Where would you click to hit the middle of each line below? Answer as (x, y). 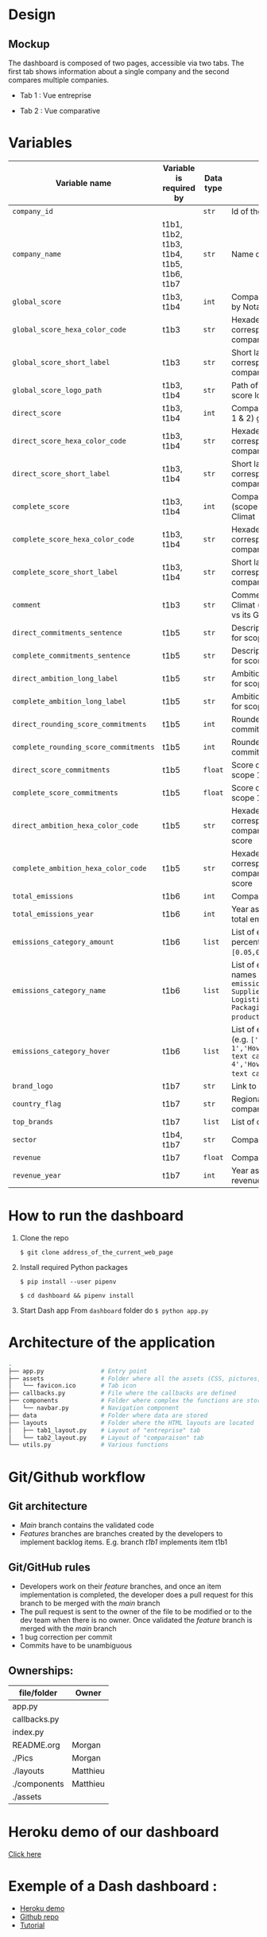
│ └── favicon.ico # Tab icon (72, 1386)
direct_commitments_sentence (67, 633)
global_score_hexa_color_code (70, 329)
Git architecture (48, 1506)
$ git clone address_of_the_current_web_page (96, 1252)
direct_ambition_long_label (65, 678)
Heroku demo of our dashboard (114, 1832)
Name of (248, 254)
